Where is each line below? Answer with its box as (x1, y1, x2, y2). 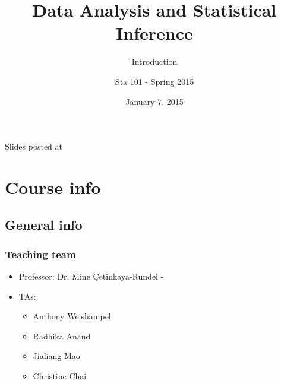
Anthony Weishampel (33, 310, 111, 322)
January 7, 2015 (125, 95, 184, 107)
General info (5, 215, 83, 234)
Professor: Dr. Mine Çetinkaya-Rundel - (18, 270, 164, 283)
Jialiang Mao (33, 350, 80, 362)
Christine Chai (33, 370, 87, 382)
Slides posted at (5, 140, 62, 153)
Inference (116, 21, 193, 45)
